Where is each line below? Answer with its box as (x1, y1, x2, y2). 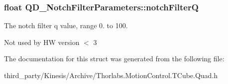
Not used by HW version (4, 37, 80, 47)
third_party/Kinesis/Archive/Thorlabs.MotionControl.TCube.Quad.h (4, 70, 218, 80)
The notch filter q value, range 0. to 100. (4, 20, 128, 31)
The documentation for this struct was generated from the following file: (4, 53, 225, 64)
